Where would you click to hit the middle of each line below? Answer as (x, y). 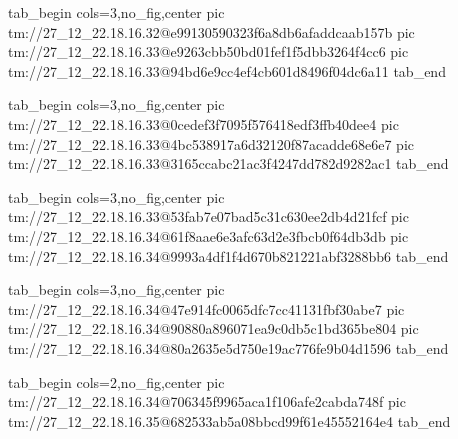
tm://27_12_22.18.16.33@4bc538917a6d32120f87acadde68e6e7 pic (211, 143)
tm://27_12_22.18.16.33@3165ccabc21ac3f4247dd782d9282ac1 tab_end (228, 163)
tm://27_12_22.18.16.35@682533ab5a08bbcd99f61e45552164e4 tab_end (229, 420)
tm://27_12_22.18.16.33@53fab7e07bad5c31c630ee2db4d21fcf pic (208, 216)
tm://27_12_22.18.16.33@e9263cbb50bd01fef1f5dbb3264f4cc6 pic (208, 51)
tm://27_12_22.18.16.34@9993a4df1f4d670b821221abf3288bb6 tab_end (228, 255)
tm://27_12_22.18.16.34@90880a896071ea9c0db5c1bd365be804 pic (213, 328)
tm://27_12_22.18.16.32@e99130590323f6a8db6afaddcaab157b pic (211, 31)
